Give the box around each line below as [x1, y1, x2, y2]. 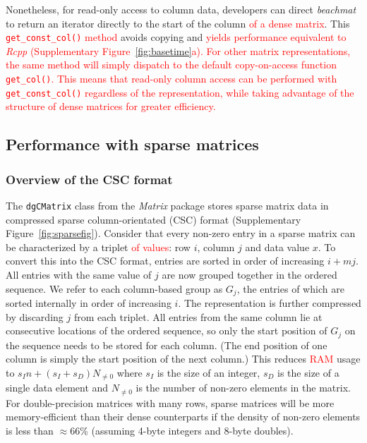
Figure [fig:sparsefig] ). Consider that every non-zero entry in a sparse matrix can [6, 226, 356, 241]
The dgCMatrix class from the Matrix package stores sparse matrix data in [6, 198, 329, 212]
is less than [6, 423, 54, 437]
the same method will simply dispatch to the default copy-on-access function [6, 57, 337, 72]
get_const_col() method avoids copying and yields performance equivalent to [6, 30, 347, 44]
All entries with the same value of [6, 267, 152, 281]
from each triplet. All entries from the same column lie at [73, 309, 323, 324]
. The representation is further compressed [178, 296, 361, 310]
